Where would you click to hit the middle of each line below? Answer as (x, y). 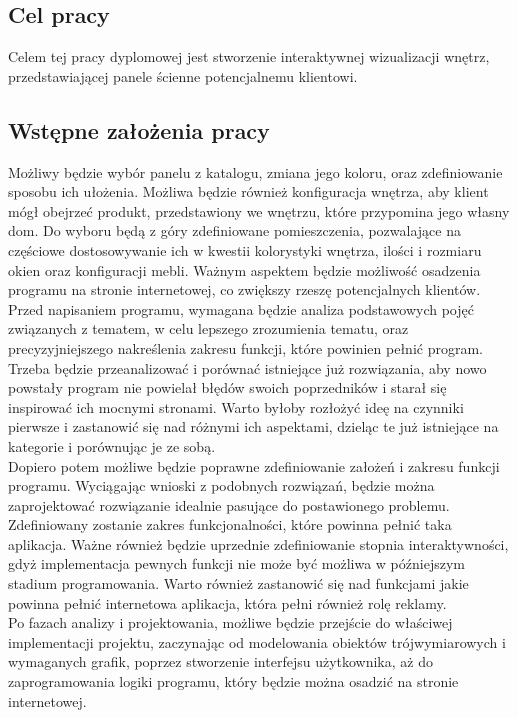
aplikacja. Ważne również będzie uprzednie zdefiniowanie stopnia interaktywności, (258, 543)
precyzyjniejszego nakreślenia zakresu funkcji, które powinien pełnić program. (245, 347)
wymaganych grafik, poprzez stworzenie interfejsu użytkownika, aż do (220, 661)
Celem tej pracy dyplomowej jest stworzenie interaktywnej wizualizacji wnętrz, (249, 56)
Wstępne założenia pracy (139, 129)
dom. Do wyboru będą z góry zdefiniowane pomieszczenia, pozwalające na (234, 230)
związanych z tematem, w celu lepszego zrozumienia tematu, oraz (208, 328)
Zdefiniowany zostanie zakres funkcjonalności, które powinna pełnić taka (230, 524)
